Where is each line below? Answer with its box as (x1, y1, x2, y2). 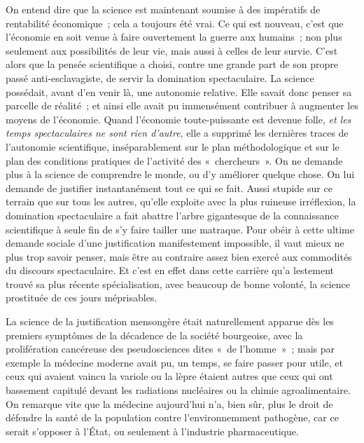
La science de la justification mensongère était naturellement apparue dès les (6, 314, 334, 329)
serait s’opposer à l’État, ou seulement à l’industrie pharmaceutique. (6, 423, 299, 438)
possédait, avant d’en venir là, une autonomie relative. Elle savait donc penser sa (6, 84, 352, 99)
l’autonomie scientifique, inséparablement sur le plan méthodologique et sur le (6, 139, 339, 154)
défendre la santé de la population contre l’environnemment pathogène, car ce (6, 410, 339, 425)
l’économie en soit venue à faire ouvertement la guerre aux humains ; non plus (6, 29, 342, 44)
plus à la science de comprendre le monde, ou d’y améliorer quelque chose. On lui (6, 167, 355, 182)
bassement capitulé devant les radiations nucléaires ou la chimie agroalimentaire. (6, 383, 351, 397)
